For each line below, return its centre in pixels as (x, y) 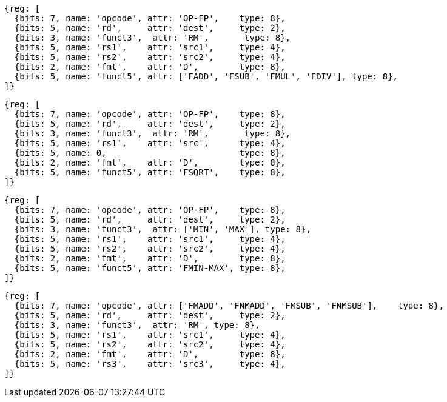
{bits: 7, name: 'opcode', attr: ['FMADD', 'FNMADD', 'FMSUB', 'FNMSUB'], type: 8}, (229, 306)
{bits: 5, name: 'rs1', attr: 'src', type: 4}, (150, 143)
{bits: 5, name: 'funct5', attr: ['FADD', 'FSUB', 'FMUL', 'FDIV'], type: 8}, (206, 76)
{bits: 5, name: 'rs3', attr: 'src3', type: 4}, (150, 364)
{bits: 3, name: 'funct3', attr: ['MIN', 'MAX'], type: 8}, (163, 229)
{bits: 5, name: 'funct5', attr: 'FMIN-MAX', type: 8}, (150, 268)
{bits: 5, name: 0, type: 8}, (150, 153)
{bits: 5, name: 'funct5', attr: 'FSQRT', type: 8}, (150, 172)
